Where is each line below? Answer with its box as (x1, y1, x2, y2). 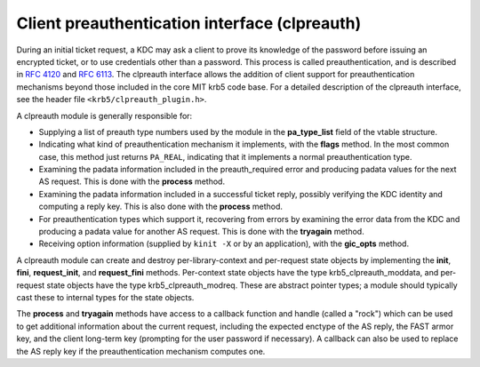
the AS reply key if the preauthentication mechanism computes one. (16, 346, 266, 356)
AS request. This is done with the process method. (38, 176, 226, 187)
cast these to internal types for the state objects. (16, 291, 195, 302)
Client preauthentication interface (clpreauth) (16, 13, 362, 33)
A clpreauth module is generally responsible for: (16, 110, 193, 121)
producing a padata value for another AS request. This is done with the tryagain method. (38, 227, 364, 237)
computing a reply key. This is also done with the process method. (38, 201, 284, 212)
